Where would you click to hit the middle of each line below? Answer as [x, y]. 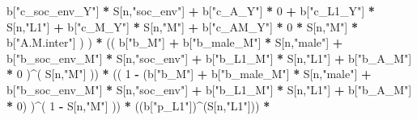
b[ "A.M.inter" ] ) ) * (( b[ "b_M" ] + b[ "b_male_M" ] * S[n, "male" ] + [175, 42]
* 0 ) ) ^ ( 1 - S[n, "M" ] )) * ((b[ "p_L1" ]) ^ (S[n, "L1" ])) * [138, 105]
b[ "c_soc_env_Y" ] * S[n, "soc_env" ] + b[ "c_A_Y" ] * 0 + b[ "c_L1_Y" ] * [191, 10]
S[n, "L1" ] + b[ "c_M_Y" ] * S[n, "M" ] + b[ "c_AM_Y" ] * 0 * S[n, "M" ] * [182, 26]
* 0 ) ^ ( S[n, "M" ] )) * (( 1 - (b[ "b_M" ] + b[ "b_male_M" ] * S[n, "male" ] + [189, 74]
